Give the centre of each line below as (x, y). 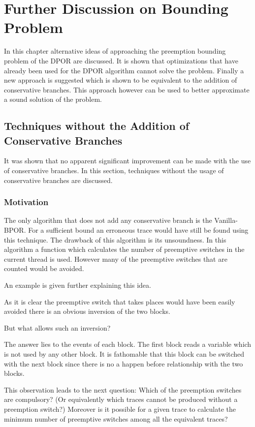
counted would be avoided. (44, 268)
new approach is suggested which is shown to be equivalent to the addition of (121, 80)
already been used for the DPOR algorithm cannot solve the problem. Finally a (124, 70)
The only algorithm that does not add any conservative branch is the (108, 220)
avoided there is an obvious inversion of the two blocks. (87, 311)
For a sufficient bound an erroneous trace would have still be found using (138, 230)
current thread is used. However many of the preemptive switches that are (116, 259)
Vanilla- (226, 220)
